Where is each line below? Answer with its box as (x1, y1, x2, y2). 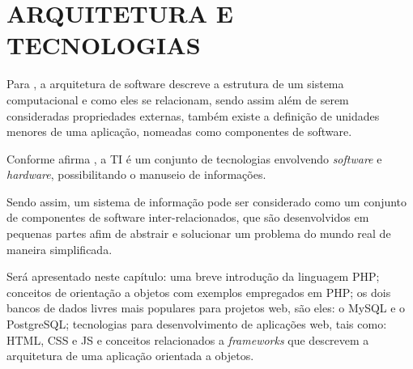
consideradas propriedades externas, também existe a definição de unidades (6, 107, 380, 124)
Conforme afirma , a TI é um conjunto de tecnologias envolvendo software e (6, 150, 382, 167)
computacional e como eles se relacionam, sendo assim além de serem (6, 91, 349, 108)
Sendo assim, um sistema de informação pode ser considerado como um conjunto (6, 193, 407, 210)
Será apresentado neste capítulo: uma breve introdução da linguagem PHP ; (6, 268, 380, 285)
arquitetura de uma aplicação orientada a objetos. (6, 347, 254, 364)
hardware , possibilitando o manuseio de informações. (6, 166, 266, 183)
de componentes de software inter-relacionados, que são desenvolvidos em (6, 209, 369, 226)
